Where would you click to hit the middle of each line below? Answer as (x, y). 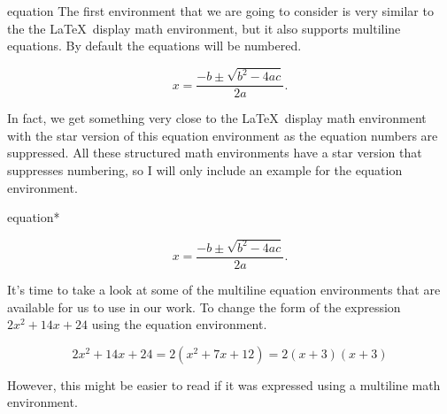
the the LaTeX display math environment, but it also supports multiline (204, 28)
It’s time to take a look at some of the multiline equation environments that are (224, 290)
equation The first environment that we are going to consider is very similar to (220, 11)
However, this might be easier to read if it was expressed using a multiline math (224, 384)
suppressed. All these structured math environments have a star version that (215, 153)
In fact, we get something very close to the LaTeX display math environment (217, 118)
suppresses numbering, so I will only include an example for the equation (205, 169)
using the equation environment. (179, 324)
